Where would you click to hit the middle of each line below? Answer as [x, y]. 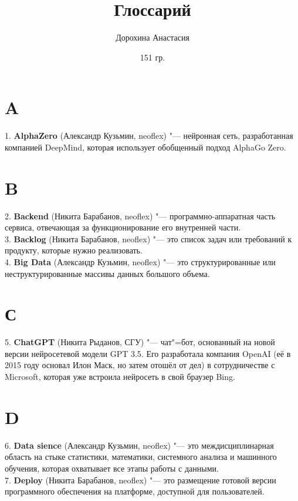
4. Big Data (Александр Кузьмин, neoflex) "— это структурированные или [140, 261]
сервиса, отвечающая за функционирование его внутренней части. [123, 227]
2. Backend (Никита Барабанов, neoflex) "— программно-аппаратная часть [140, 216]
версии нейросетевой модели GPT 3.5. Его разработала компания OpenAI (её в [148, 353]
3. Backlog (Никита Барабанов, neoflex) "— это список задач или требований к [148, 238]
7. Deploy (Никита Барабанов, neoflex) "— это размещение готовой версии [140, 480]
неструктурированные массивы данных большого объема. [107, 273]
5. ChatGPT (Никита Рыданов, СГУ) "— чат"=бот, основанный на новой [140, 342]
